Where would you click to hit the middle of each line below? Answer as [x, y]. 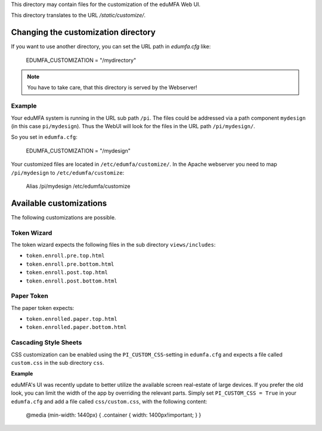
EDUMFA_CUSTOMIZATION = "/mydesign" [78, 151]
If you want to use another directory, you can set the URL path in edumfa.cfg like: [111, 46]
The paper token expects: [43, 308]
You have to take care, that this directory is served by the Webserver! [112, 88]
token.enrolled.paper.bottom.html [76, 327]
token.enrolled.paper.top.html [72, 319]
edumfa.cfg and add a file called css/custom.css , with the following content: [109, 401]
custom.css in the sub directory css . [58, 363]
